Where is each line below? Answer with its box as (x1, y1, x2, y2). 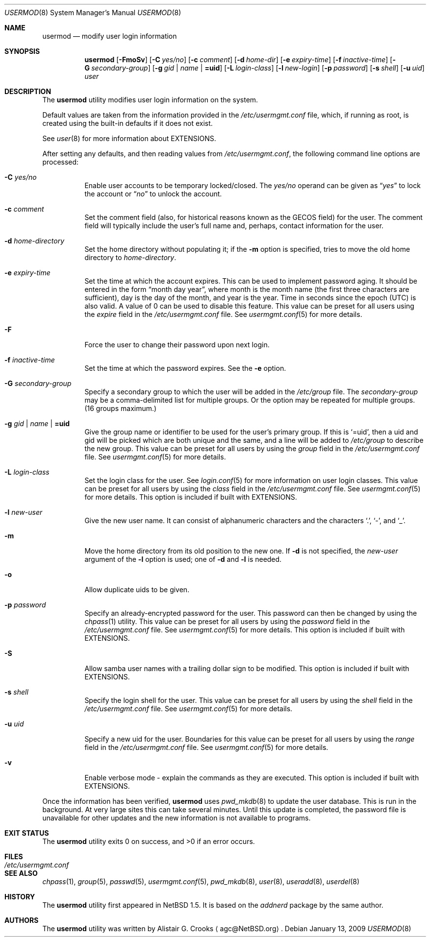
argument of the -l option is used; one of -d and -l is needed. (84, 555, 282, 563)
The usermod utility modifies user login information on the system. (42, 96, 258, 104)
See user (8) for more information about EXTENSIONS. (42, 134, 216, 143)
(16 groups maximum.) (84, 404, 157, 412)
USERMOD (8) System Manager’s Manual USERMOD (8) (4, 8, 181, 17)
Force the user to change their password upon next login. (84, 340, 270, 349)
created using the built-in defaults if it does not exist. (42, 119, 213, 127)
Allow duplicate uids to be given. (84, 585, 190, 594)
